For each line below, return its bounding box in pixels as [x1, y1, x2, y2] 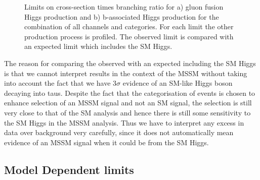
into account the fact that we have [4, 78, 111, 88]
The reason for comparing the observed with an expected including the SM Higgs [4, 57, 256, 68]
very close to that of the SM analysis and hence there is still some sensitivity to [4, 107, 251, 117]
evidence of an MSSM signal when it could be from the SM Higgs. [4, 137, 209, 147]
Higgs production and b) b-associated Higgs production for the [24, 11, 219, 22]
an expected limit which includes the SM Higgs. [24, 41, 172, 51]
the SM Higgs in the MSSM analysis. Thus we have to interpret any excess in [4, 117, 244, 128]
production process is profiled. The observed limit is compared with [24, 31, 234, 41]
